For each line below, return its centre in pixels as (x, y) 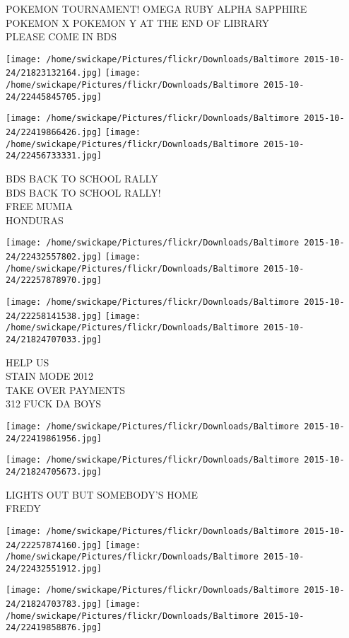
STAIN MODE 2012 (50, 376)
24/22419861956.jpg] (54, 438)
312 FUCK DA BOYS (54, 404)
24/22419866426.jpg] (54, 133)
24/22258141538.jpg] (54, 316)
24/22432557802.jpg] (54, 257)
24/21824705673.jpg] (54, 472)
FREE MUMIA (39, 206)
